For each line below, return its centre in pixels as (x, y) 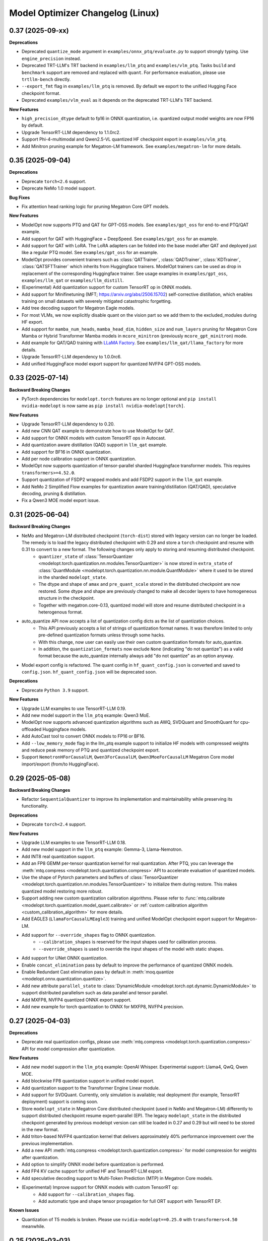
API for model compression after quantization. (69, 1049)
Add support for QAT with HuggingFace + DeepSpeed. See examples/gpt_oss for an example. (120, 239)
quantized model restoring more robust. (62, 891)
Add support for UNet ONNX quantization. (65, 958)
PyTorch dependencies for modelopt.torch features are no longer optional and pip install (119, 399)
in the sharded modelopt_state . (73, 577)
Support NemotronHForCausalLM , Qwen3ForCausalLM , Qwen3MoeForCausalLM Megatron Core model (128, 757)
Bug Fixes (20, 197)
